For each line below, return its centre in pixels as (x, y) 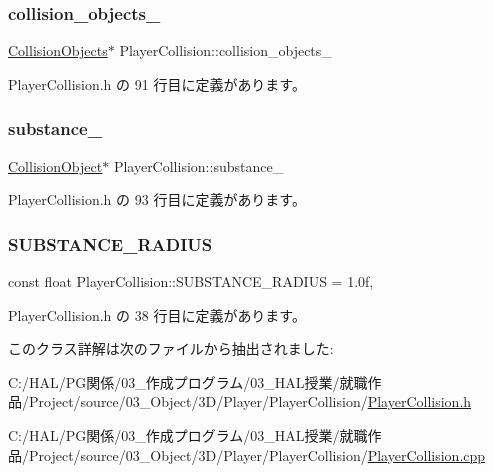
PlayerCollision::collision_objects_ (225, 50)
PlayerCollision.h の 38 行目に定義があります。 (157, 314)
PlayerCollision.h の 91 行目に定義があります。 (157, 83)
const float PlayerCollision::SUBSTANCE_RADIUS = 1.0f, (191, 281)
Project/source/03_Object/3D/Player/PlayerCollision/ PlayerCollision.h (250, 401)
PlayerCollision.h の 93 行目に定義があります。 (157, 199)
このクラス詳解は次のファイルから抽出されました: (171, 348)
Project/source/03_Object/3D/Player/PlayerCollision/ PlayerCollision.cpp (257, 454)
